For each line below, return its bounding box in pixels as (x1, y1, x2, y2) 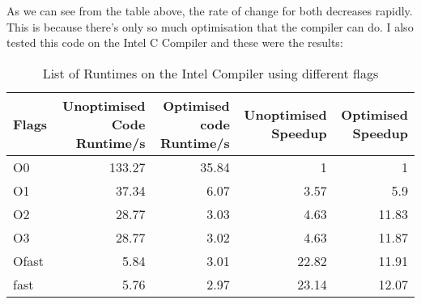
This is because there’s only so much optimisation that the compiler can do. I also (6, 18, 414, 35)
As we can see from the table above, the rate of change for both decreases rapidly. (6, 2, 413, 19)
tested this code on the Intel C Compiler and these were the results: (6, 34, 343, 51)
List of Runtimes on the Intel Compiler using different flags (42, 63, 379, 82)
